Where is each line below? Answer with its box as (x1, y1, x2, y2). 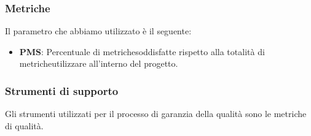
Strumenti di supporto (5, 83, 119, 98)
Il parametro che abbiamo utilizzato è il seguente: (5, 25, 192, 37)
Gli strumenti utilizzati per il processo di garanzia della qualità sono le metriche (5, 107, 307, 120)
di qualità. (5, 119, 44, 132)
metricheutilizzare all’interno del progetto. (19, 57, 178, 70)
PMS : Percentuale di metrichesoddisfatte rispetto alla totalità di (19, 45, 265, 58)
